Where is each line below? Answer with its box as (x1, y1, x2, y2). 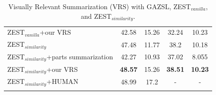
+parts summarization (46, 51, 113, 61)
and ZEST (80, 11, 112, 21)
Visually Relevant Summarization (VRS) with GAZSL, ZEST (8, 1, 191, 11)
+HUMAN (46, 76, 78, 86)
